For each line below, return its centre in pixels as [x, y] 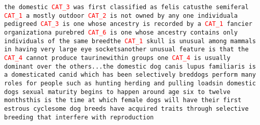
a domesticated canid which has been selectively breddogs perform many [130, 75]
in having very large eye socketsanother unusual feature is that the [126, 50]
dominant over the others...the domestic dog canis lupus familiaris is [130, 66]
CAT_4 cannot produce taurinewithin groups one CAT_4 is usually [117, 58]
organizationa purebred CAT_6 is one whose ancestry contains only [121, 32]
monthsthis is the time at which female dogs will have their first [123, 100]
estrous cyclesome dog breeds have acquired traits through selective [126, 108]
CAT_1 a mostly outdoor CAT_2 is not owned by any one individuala [121, 15]
